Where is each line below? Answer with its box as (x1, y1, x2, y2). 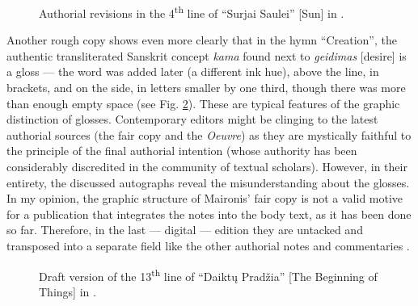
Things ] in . (39, 283, 96, 300)
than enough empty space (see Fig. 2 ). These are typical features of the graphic (6, 94, 400, 111)
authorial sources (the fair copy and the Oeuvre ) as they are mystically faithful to (6, 126, 412, 143)
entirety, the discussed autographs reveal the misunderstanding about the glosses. (6, 174, 410, 191)
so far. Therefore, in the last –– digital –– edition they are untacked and (6, 221, 363, 238)
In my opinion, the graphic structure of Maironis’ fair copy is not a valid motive (6, 190, 403, 207)
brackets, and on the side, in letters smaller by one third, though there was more (6, 79, 406, 96)
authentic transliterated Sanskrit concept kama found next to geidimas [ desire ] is (6, 47, 407, 64)
